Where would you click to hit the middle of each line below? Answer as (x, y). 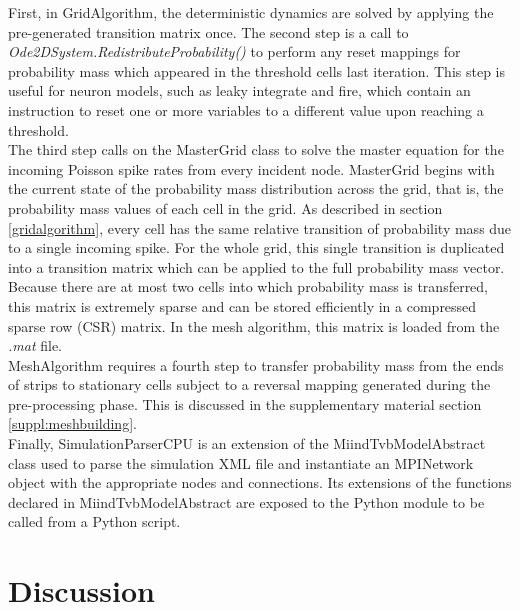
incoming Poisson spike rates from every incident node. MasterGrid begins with (251, 168)
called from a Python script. (94, 521)
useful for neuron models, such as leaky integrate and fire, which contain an (239, 90)
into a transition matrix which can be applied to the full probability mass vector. (256, 266)
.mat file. (35, 345)
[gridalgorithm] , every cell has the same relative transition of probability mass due (260, 227)
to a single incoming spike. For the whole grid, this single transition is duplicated (256, 247)
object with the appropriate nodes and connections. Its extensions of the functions (260, 482)
